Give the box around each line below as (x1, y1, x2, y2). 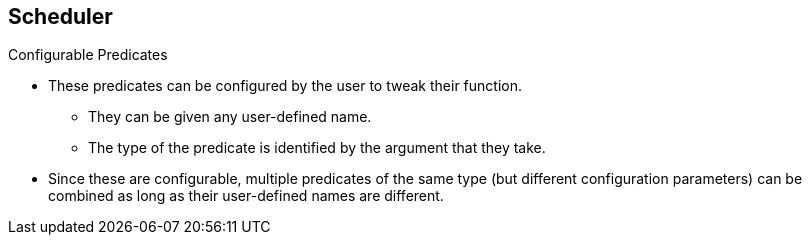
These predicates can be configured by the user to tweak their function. (48, 77, 522, 95)
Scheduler (8, 4, 113, 29)
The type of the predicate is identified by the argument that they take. (88, 139, 546, 157)
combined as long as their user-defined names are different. (48, 187, 444, 205)
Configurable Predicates (8, 46, 168, 64)
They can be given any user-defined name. (88, 108, 372, 126)
